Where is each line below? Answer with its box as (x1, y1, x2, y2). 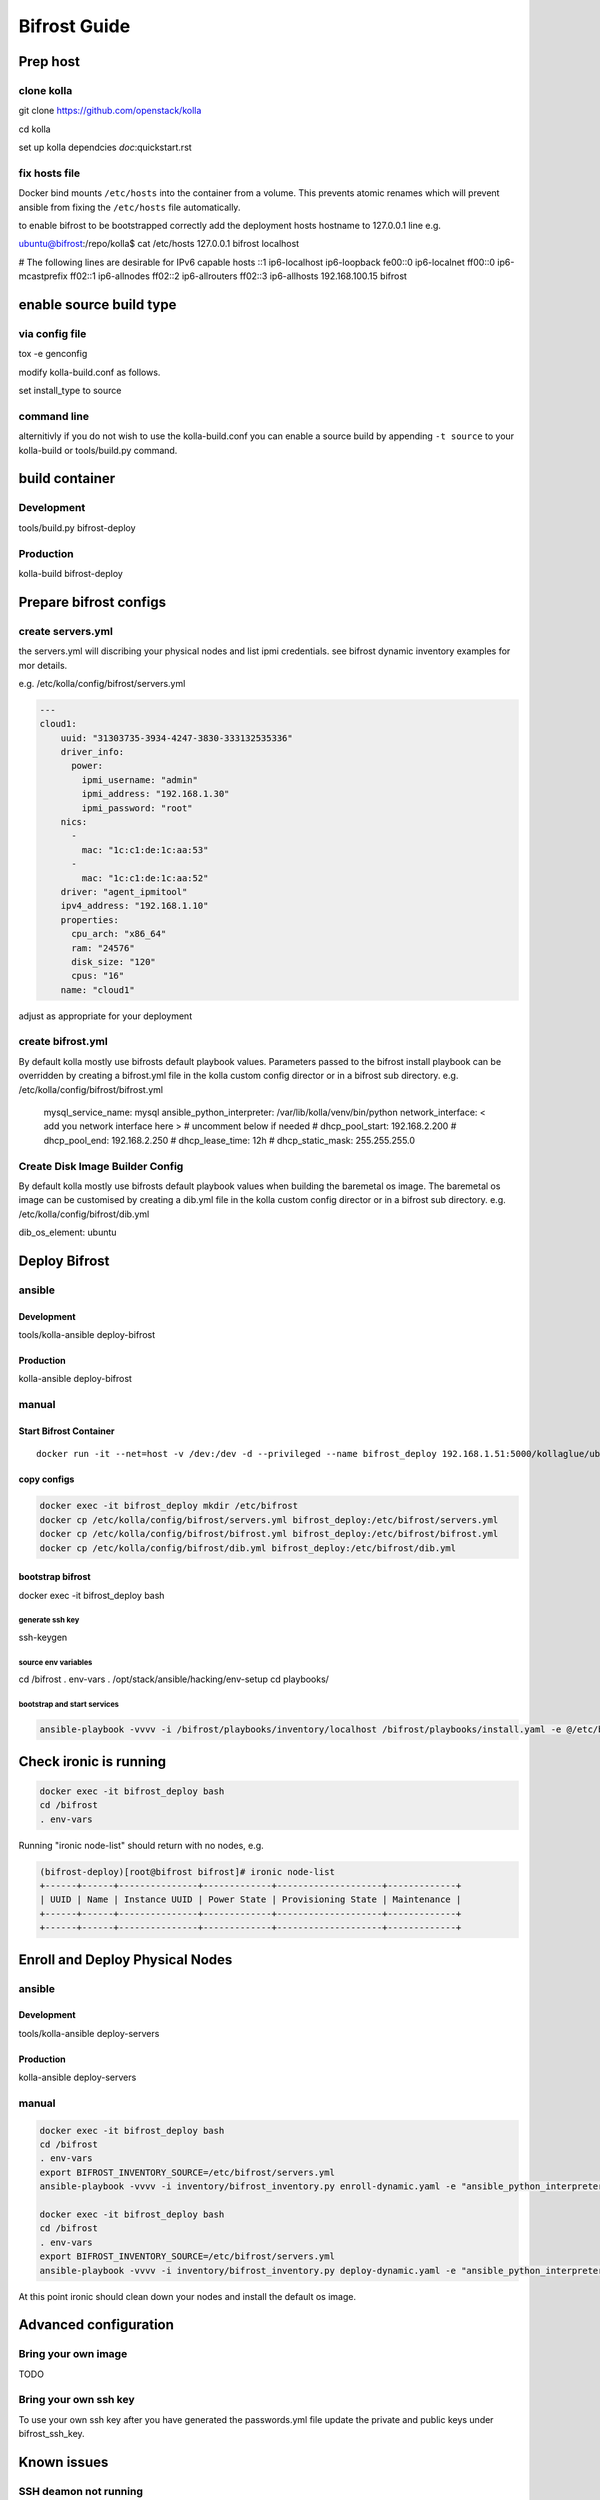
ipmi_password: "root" (81, 802, 194, 814)
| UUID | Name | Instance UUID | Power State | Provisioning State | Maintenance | (39, 1894, 462, 1905)
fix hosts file (18, 166, 80, 180)
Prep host (18, 53, 80, 70)
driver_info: (60, 746, 125, 758)
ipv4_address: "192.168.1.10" (60, 900, 209, 912)
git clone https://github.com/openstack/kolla (18, 105, 202, 117)
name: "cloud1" (60, 984, 135, 995)
